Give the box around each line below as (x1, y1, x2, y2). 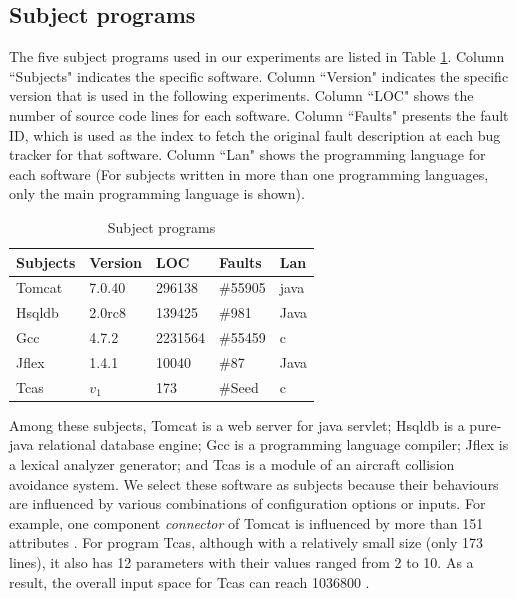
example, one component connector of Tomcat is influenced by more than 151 (9, 512, 484, 533)
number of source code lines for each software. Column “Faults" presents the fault (9, 104, 509, 125)
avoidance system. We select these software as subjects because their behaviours (9, 473, 499, 494)
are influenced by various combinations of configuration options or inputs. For (9, 493, 486, 514)
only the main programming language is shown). (9, 183, 305, 204)
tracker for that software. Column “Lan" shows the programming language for (9, 144, 486, 165)
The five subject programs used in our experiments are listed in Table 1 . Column (9, 46, 505, 67)
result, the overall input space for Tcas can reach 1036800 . (9, 571, 370, 592)
